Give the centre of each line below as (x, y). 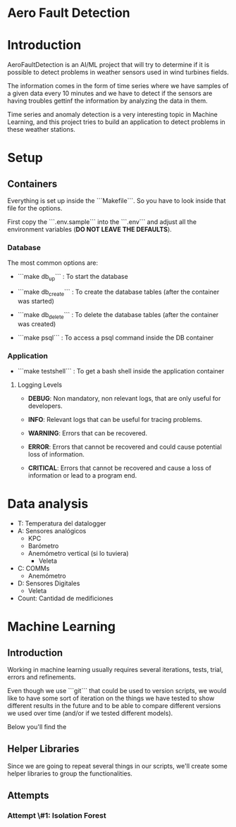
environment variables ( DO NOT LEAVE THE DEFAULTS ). (90, 230)
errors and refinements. (42, 677)
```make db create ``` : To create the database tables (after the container (118, 293)
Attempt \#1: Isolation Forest (57, 816)
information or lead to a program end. (82, 475)
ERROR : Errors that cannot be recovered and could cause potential (125, 447)
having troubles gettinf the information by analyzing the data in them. (107, 101)
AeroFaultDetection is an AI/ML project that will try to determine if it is (108, 65)
